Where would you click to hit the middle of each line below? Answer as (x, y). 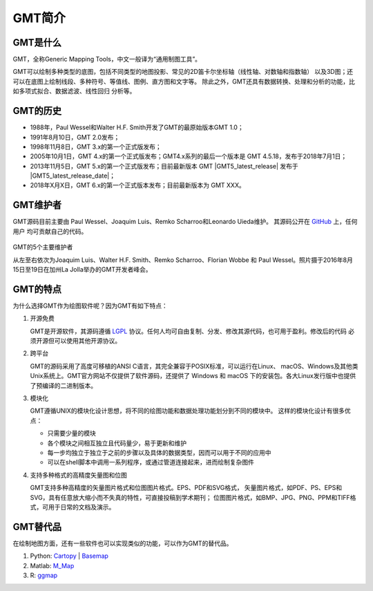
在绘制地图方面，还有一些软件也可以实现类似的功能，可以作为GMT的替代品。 (123, 543)
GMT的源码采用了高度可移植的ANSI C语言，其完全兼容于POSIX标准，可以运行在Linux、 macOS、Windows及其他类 (194, 366)
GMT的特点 (37, 289)
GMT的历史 (37, 111)
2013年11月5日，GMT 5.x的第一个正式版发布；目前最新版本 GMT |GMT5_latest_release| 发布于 (164, 166)
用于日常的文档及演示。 (82, 507)
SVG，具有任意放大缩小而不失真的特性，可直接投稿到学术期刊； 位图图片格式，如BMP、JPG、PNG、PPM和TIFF (190, 497)
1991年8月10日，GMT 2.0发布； (75, 137)
